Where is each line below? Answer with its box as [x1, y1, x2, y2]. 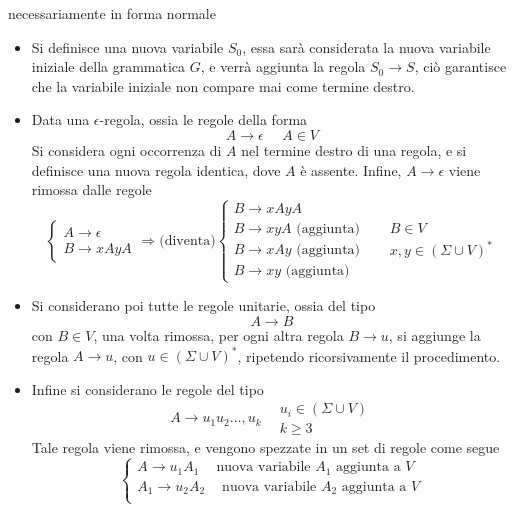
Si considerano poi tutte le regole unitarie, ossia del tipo [31, 295, 376, 316]
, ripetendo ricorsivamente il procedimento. [237, 345, 501, 366]
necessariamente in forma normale [8, 3, 216, 23]
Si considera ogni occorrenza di [31, 139, 222, 160]
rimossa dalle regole [31, 179, 152, 200]
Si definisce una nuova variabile [31, 36, 224, 57]
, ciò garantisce [414, 56, 507, 77]
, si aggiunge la [388, 324, 481, 345]
